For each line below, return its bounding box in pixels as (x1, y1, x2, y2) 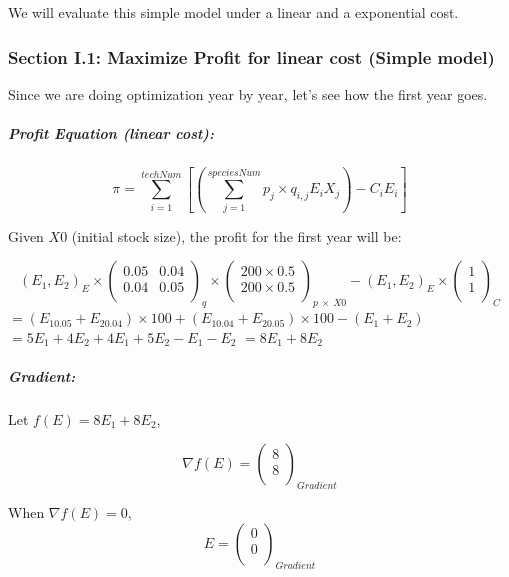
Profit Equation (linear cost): (8, 123, 214, 143)
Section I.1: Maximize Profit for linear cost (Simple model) (8, 44, 495, 69)
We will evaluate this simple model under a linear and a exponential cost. (8, 2, 459, 22)
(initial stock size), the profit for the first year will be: (71, 225, 402, 246)
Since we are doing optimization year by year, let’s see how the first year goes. (8, 83, 488, 104)
